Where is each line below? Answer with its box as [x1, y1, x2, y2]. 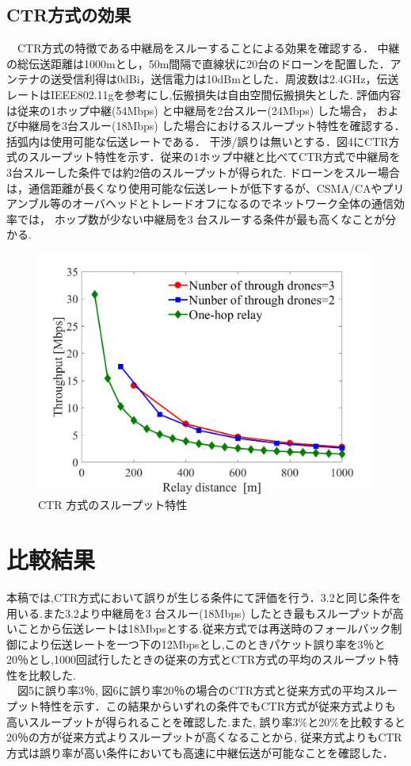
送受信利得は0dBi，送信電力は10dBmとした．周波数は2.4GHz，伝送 [50, 71, 399, 87]
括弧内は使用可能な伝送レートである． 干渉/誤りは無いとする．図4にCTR [6, 132, 389, 149]
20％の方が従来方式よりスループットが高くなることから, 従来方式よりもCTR [6, 729, 402, 745]
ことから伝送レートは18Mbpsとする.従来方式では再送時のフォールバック [17, 620, 391, 637]
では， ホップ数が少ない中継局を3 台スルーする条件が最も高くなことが [17, 210, 386, 227]
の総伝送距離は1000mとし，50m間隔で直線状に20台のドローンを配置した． [6, 55, 390, 71]
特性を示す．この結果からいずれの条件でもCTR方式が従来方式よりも [39, 698, 396, 714]
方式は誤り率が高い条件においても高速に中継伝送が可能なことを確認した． [6, 744, 394, 760]
